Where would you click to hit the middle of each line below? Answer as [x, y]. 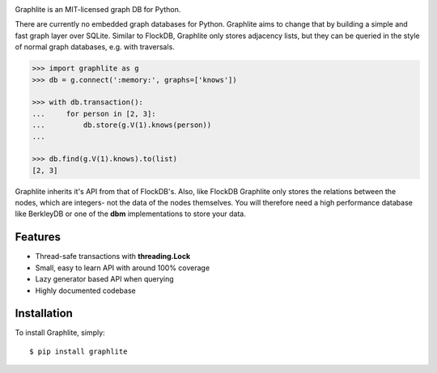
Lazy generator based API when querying [104, 279]
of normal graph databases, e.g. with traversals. [95, 47]
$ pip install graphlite [78, 351]
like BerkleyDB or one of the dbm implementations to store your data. [130, 214]
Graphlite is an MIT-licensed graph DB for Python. [98, 9]
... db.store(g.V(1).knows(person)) [122, 125]
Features [38, 237]
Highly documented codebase [86, 290]
